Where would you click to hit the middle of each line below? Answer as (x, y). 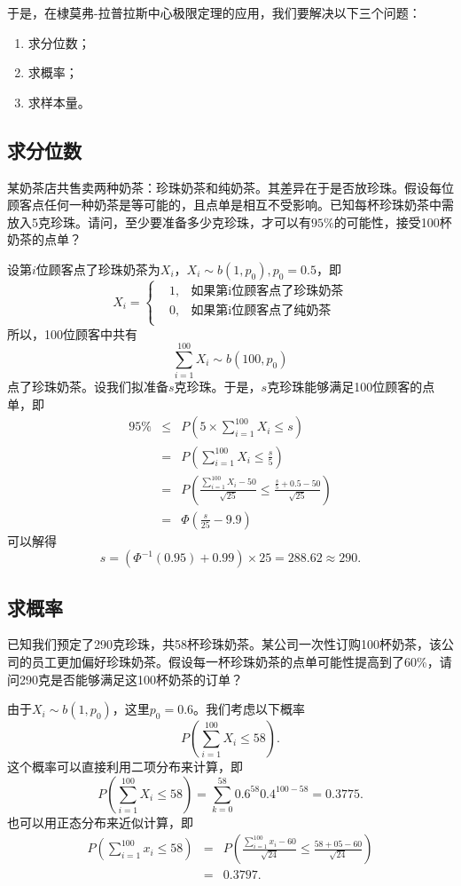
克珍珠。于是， (218, 387)
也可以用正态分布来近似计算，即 (100, 822)
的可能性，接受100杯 (393, 221)
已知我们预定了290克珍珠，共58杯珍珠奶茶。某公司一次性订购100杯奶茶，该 (224, 644)
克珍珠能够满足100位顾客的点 (351, 387)
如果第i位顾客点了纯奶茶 (261, 311)
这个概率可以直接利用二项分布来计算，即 (125, 767)
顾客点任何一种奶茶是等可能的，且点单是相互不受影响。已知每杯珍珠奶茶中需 (230, 205)
